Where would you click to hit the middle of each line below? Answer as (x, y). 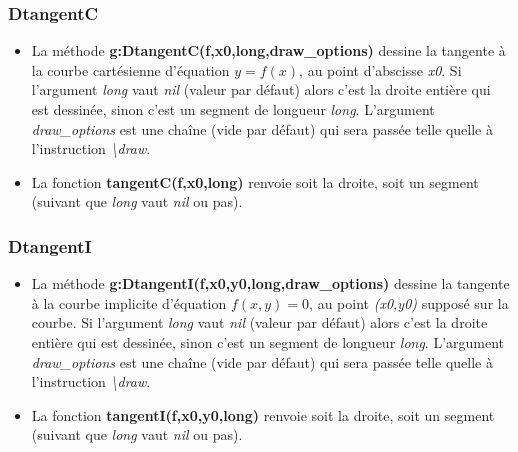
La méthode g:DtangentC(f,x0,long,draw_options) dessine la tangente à (268, 50)
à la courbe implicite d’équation (129, 302)
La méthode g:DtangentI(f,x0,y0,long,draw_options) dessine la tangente (270, 283)
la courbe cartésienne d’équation (130, 69)
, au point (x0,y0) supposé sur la (409, 302)
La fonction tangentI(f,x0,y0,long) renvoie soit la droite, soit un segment (263, 414)
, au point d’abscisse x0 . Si (380, 69)
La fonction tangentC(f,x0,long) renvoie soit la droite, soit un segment (255, 181)
